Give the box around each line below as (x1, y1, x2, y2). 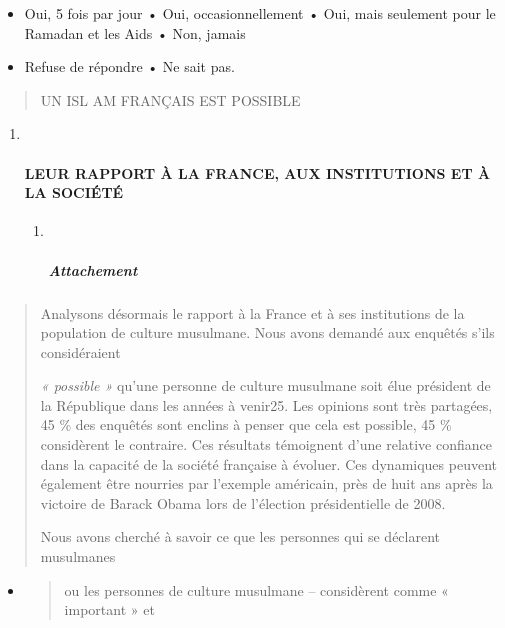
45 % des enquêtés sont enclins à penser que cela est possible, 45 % (40, 414, 452, 435)
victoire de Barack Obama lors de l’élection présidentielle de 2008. (40, 492, 446, 513)
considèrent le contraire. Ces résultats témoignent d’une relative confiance (40, 434, 492, 455)
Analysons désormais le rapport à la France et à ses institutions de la (40, 302, 465, 323)
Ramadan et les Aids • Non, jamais (24, 22, 246, 43)
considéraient (40, 341, 121, 362)
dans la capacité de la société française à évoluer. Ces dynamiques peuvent (40, 453, 497, 474)
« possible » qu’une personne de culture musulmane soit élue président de (40, 375, 491, 396)
